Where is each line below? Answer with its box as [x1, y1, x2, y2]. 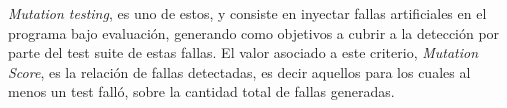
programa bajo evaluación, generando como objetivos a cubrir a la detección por [8, 22, 500, 43]
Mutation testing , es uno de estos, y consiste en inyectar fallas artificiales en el [8, 3, 487, 23]
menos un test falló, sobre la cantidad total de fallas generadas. [8, 81, 395, 102]
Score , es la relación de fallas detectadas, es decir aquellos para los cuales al [8, 61, 471, 82]
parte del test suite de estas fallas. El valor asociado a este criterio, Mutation [8, 42, 479, 63]
